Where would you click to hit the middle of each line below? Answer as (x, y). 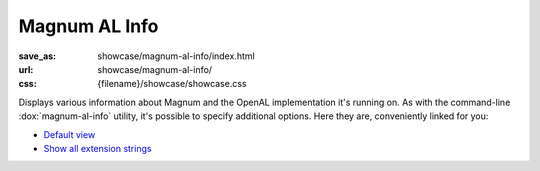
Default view (69, 134)
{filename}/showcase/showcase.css (172, 84)
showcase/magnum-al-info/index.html (176, 56)
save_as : (37, 56)
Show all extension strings (97, 148)
